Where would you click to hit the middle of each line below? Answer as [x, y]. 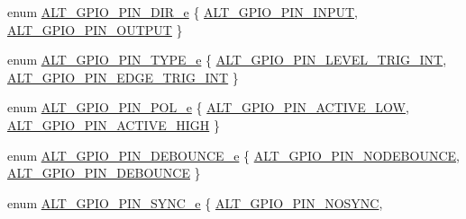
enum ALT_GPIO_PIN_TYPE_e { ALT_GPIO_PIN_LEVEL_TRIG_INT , [227, 60]
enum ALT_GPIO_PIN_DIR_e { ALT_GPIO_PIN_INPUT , [183, 12]
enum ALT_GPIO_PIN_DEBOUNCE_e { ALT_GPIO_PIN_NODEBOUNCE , [233, 155]
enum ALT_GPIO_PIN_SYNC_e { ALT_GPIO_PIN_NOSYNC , [195, 202]
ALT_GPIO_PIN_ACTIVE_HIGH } [114, 124]
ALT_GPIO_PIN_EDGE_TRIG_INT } [123, 77]
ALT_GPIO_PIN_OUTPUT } [95, 29]
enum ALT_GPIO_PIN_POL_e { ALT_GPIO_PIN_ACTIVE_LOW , [208, 107]
